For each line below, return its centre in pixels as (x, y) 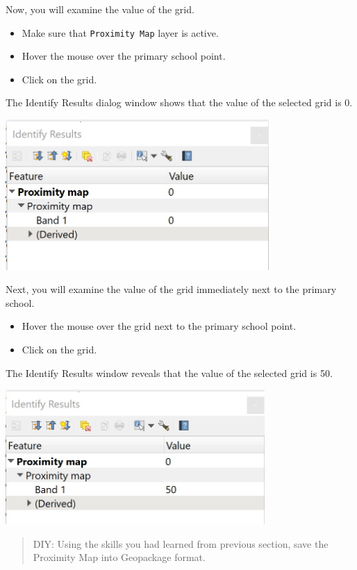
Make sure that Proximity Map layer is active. (120, 32)
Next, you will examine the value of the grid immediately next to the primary (171, 289)
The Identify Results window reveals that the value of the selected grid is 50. (169, 372)
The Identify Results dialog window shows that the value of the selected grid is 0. (179, 102)
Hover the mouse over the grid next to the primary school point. (159, 326)
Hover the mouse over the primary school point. (124, 56)
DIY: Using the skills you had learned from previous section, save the (181, 543)
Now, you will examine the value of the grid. (100, 9)
